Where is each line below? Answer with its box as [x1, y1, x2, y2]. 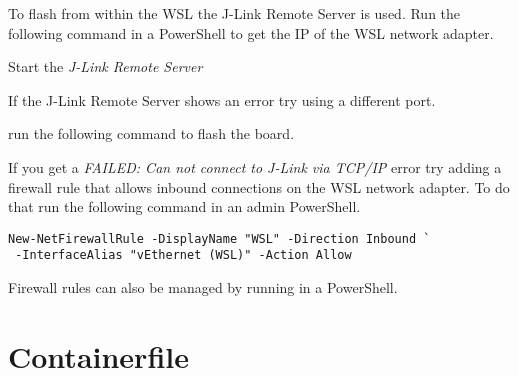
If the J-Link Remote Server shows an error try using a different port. [8, 89, 436, 110]
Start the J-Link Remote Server [8, 56, 203, 77]
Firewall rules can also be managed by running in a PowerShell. [8, 277, 398, 298]
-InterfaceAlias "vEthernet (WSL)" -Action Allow [15, 248, 352, 263]
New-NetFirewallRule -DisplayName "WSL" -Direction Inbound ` [8, 231, 431, 246]
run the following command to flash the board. [8, 123, 295, 144]
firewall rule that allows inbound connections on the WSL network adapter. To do [8, 176, 510, 197]
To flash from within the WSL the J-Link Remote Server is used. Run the [8, 3, 461, 23]
